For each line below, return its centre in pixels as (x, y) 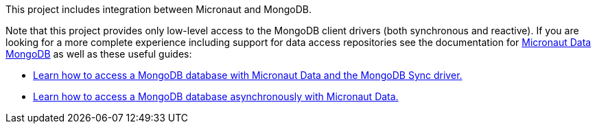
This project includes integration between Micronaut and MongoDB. (159, 9)
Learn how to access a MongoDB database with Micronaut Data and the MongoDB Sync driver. (248, 75)
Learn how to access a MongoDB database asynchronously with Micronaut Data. (216, 96)
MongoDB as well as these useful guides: (99, 54)
